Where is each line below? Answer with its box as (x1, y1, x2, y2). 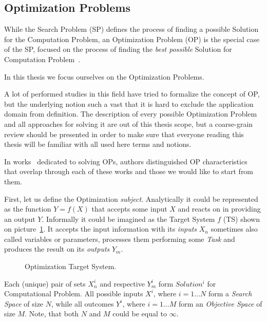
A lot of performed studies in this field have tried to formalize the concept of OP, (4, 88, 260, 99)
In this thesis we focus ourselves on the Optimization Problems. (4, 71, 204, 82)
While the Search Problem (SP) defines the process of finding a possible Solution (4, 24, 259, 34)
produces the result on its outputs (4, 243, 110, 254)
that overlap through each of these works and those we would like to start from (4, 166, 254, 177)
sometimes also (211, 223, 258, 234)
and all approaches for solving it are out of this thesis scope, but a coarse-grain (4, 118, 253, 129)
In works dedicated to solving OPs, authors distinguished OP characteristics (4, 156, 247, 166)
